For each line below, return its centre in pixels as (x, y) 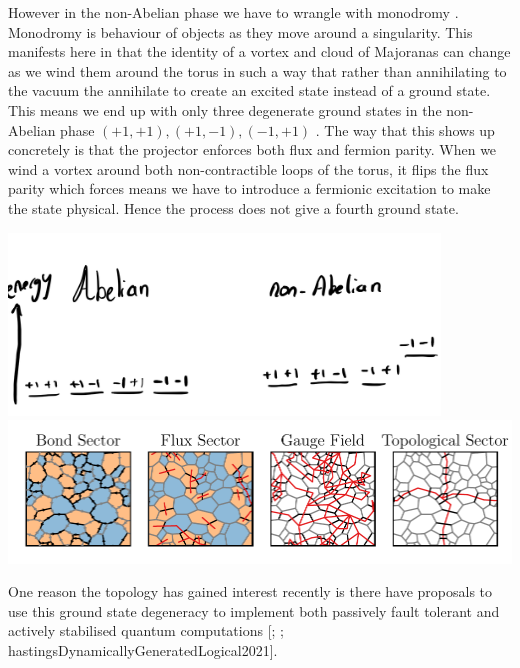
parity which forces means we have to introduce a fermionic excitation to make (249, 188)
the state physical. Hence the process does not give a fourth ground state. (233, 207)
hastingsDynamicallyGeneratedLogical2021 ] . (143, 650)
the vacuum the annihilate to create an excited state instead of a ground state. (249, 90)
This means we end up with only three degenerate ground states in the (225, 109)
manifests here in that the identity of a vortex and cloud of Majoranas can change (259, 51)
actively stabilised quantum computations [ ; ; (146, 630)
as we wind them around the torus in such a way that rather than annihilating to (257, 70)
